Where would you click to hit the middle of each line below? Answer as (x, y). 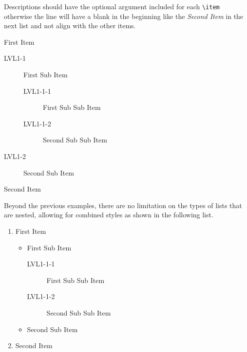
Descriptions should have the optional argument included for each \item (112, 6)
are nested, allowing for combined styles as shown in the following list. (109, 215)
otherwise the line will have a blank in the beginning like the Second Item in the (124, 16)
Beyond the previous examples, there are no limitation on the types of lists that (123, 205)
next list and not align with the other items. (70, 26)
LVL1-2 (15, 156)
